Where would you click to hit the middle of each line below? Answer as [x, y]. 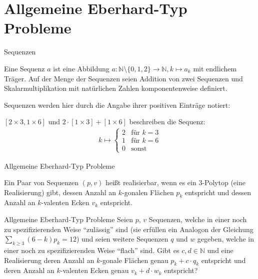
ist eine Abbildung [81, 68]
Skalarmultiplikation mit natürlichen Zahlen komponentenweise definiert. [116, 88]
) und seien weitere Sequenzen [122, 239]
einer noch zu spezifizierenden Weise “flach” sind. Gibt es [92, 250]
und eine [220, 250]
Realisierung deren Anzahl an [49, 260]
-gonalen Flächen [148, 192]
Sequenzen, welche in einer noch [198, 219]
